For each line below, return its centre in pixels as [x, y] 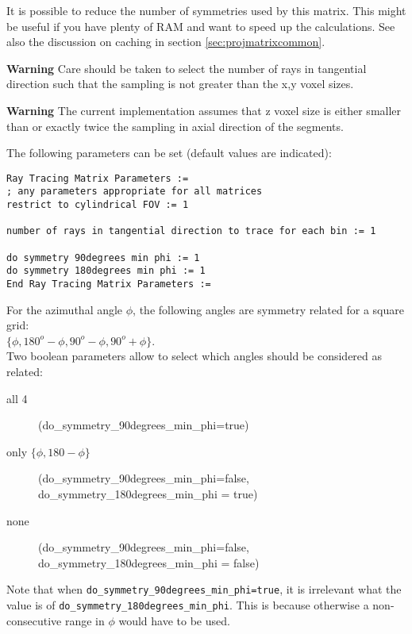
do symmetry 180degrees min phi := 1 [106, 271]
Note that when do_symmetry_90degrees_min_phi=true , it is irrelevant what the [204, 589]
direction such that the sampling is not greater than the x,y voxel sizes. [180, 84]
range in [85, 620]
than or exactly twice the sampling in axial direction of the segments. [175, 126]
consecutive [34, 620]
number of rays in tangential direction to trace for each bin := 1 [191, 231]
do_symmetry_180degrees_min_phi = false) [149, 562]
